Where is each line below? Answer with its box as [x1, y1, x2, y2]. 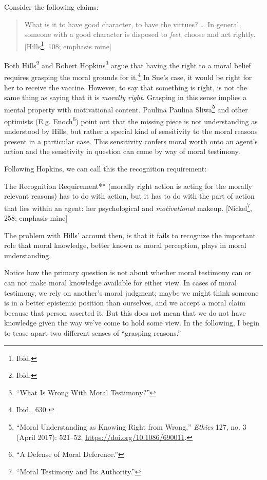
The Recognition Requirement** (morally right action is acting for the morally [4, 180, 252, 191]
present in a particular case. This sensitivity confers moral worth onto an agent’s [4, 136, 258, 146]
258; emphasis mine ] [4, 213, 68, 223]
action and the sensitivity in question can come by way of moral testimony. [4, 146, 240, 157]
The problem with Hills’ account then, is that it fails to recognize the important [4, 229, 256, 240]
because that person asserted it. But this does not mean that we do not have [4, 307, 246, 318]
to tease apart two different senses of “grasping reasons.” [4, 327, 181, 338]
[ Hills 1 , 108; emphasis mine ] [24, 39, 111, 51]
